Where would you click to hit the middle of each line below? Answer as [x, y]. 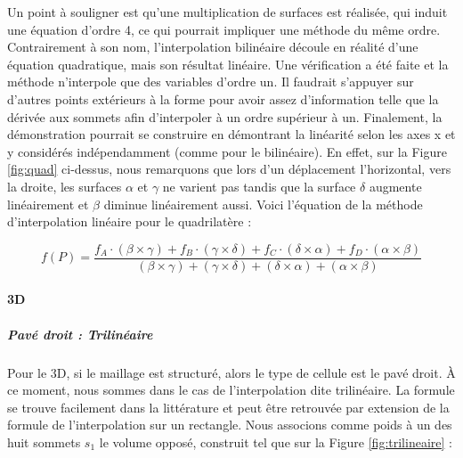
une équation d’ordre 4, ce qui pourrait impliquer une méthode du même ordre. [224, 29]
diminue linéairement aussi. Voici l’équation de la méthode [263, 204]
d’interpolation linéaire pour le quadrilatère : [130, 221]
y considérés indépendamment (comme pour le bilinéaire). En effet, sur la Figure [227, 151]
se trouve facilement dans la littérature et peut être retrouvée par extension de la [228, 407]
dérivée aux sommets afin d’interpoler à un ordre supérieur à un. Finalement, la [225, 116]
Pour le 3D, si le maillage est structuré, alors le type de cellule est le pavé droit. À [231, 372]
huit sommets [44, 442]
